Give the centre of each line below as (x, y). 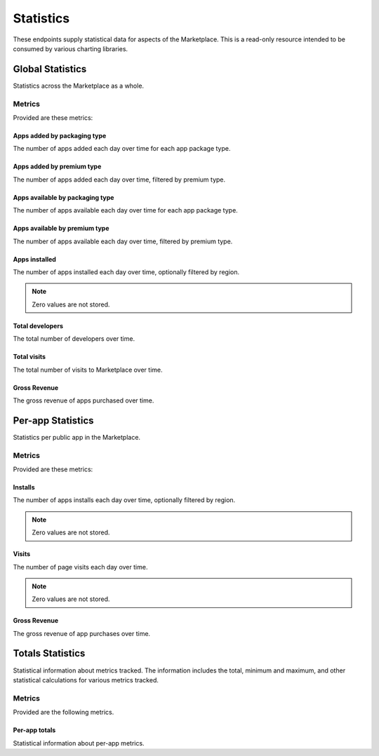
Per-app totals (34, 730)
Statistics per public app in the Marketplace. (77, 437)
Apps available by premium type (61, 229)
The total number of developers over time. (74, 339)
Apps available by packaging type (64, 197)
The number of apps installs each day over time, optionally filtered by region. (124, 500)
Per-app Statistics (53, 420)
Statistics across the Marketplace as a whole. (78, 86)
